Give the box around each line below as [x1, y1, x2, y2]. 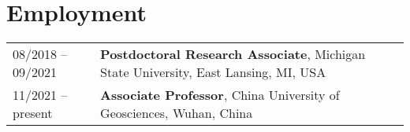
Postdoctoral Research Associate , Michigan [100, 45, 366, 64]
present [13, 104, 53, 123]
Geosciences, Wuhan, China [100, 104, 253, 123]
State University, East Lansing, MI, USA [100, 63, 326, 82]
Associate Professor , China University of [100, 86, 340, 104]
